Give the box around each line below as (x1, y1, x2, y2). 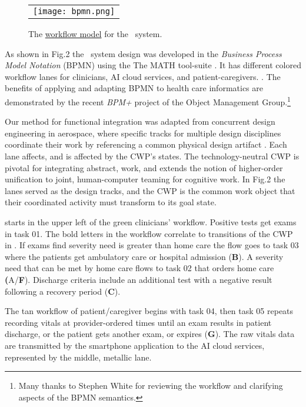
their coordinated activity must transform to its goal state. (5, 196, 217, 208)
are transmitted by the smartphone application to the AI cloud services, (5, 339, 265, 351)
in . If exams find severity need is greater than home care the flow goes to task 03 (5, 239, 299, 251)
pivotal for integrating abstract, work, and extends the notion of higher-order (5, 161, 283, 174)
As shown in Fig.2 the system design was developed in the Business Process (5, 47, 282, 59)
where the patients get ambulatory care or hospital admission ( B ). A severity (5, 250, 284, 262)
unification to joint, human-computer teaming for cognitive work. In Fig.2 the (5, 173, 285, 185)
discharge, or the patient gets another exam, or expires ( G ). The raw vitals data (5, 328, 295, 340)
